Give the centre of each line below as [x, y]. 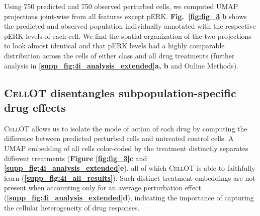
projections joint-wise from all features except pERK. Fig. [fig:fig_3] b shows [125, 16]
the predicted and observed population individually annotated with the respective [130, 26]
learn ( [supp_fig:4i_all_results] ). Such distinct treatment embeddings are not [130, 177]
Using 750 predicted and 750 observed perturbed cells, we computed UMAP [121, 6]
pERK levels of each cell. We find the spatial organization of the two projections [128, 35]
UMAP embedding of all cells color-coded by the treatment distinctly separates [126, 148]
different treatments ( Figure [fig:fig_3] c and [76, 158]
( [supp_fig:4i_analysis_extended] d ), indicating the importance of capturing [129, 197]
